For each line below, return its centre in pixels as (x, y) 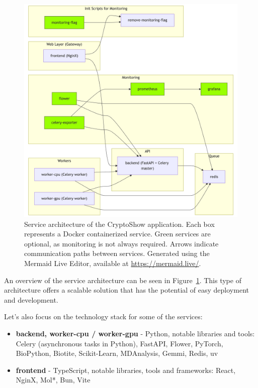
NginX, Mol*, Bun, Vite (53, 380)
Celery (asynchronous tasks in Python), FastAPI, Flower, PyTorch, (119, 343)
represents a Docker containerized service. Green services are (117, 234)
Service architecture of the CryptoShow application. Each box (119, 224)
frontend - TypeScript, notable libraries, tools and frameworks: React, (126, 370)
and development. (31, 299)
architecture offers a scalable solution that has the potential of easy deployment (126, 290)
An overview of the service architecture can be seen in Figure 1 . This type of (123, 280)
